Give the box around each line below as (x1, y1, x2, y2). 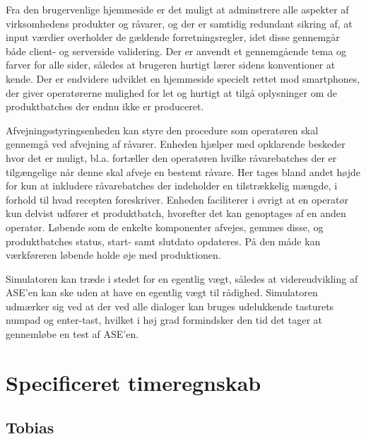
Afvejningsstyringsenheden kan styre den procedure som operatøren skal (6, 122, 319, 137)
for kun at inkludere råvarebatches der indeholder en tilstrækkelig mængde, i (6, 178, 338, 193)
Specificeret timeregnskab (6, 368, 261, 397)
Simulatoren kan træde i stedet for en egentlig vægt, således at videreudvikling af (6, 271, 358, 286)
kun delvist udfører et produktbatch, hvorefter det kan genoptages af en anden (6, 206, 346, 221)
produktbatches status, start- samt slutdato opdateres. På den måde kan (6, 233, 321, 248)
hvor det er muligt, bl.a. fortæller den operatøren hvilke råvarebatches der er (6, 150, 337, 165)
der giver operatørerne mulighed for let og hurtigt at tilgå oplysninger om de (6, 85, 338, 100)
